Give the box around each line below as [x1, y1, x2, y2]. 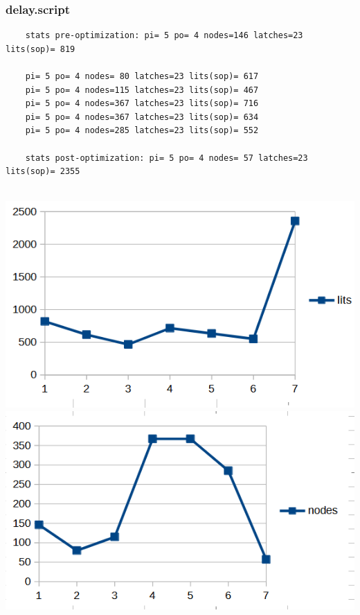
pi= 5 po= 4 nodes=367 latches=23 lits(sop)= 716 [25, 98, 259, 109]
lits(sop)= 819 [6, 44, 75, 54]
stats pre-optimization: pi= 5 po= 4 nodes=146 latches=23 [25, 31, 303, 41]
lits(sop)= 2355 [6, 166, 80, 177]
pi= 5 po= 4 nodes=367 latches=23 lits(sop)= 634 [25, 112, 259, 122]
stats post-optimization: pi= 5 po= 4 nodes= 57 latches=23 [25, 153, 308, 163]
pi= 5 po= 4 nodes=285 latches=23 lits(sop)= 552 [25, 125, 259, 136]
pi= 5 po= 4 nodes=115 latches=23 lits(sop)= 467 [25, 85, 259, 95]
